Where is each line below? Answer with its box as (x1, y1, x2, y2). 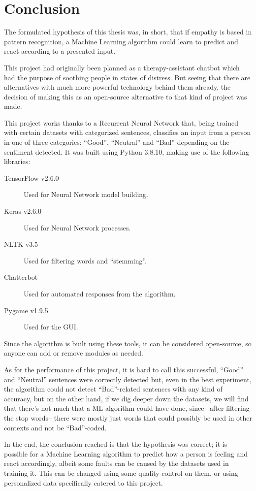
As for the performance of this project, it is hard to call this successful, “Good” (4, 364, 244, 374)
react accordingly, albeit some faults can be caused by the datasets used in (4, 458, 229, 468)
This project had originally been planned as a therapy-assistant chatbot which (4, 62, 240, 72)
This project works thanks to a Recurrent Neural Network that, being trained (4, 117, 238, 128)
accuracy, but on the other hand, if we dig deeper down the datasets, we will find (4, 393, 249, 403)
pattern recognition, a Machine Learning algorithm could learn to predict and (4, 36, 238, 46)
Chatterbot (4, 272, 38, 282)
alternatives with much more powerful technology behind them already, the (4, 82, 231, 92)
